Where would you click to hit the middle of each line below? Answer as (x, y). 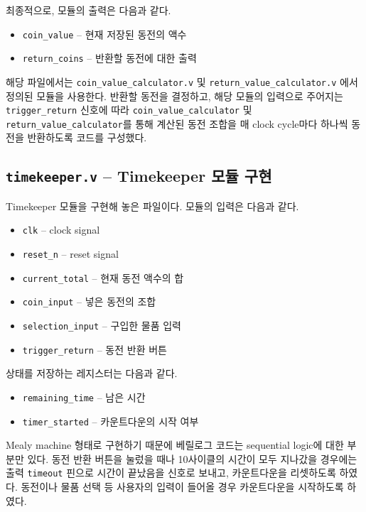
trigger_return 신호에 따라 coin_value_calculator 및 (129, 110)
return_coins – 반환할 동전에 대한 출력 (109, 58)
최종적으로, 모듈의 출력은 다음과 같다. (88, 10)
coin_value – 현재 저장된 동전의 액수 (104, 34)
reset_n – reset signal (70, 254)
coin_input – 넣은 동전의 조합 (89, 301)
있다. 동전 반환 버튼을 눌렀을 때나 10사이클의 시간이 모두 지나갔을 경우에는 (192, 458)
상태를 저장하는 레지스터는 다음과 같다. (92, 373)
